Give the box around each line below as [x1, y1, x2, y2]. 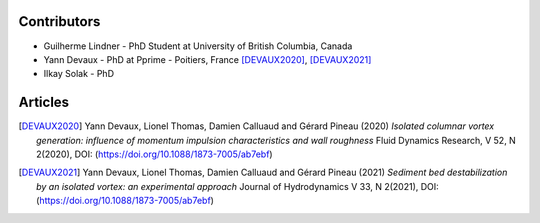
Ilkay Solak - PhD [43, 68, 115, 80]
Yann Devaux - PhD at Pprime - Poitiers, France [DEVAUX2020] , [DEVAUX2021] [43, 53, 372, 65]
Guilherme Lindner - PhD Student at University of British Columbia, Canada [43, 40, 353, 52]
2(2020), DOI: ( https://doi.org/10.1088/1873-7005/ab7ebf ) [36, 148, 274, 160]
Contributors [18, 13, 101, 30]
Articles [18, 94, 70, 111]
